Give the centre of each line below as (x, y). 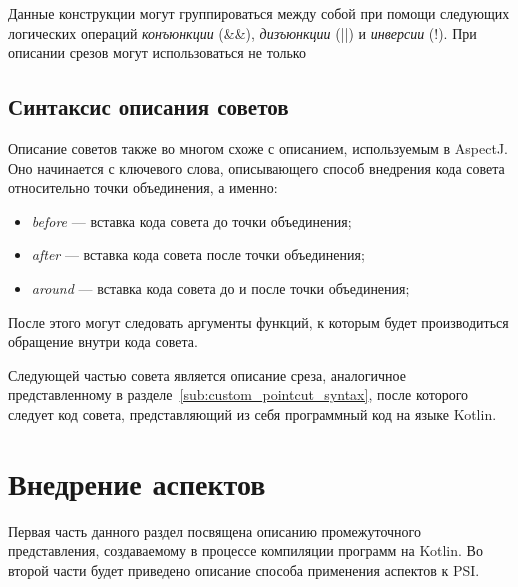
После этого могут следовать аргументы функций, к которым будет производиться (258, 321)
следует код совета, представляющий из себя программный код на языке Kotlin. (252, 413)
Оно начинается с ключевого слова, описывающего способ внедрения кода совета (256, 167)
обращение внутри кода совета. (103, 341)
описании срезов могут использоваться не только (157, 52)
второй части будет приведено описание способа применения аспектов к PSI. (244, 569)
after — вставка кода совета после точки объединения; (198, 254)
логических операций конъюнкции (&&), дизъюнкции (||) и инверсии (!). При (242, 32)
